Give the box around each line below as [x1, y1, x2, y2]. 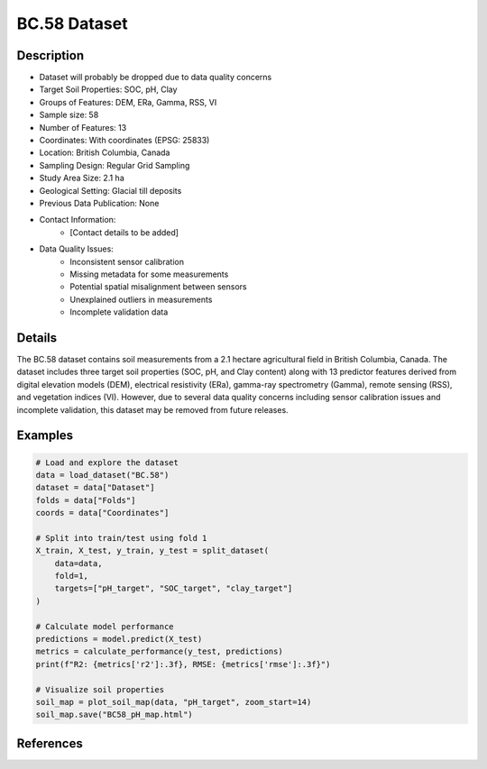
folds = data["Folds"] [35, 495, 136, 505]
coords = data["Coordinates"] [35, 508, 170, 518]
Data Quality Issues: [39, 243, 115, 254]
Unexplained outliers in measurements [69, 294, 213, 305]
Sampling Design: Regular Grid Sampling [39, 160, 190, 170]
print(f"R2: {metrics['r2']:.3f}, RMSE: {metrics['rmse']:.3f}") [35, 659, 331, 669]
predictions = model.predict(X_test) [35, 634, 203, 645]
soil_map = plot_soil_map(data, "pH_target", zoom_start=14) [35, 697, 312, 707]
